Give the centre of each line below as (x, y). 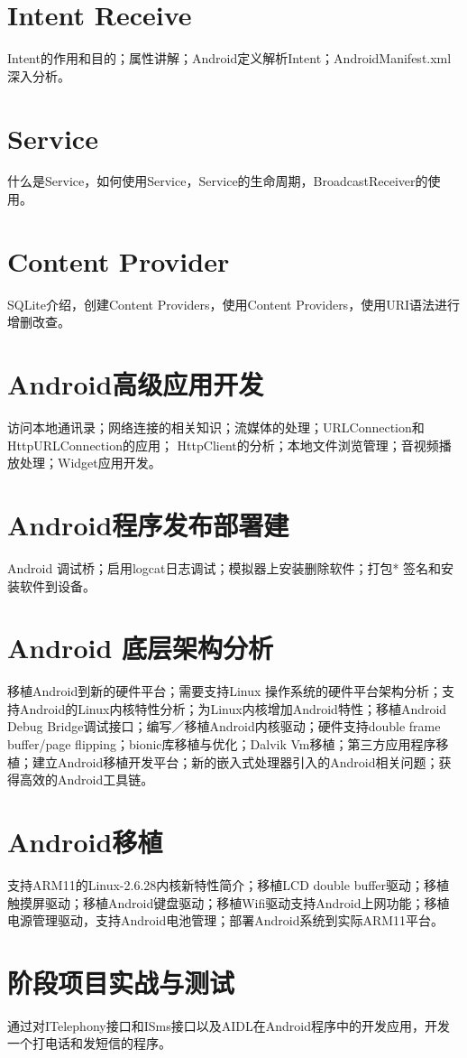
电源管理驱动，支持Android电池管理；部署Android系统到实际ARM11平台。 (226, 920)
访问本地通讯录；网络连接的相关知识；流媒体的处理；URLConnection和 (216, 427)
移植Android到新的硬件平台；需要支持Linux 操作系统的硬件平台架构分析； (225, 691)
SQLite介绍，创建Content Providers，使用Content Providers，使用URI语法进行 (233, 304)
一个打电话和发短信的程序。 (89, 1043)
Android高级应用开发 (136, 384)
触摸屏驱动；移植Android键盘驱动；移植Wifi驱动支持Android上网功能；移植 (229, 902)
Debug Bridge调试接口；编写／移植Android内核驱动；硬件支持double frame (224, 726)
